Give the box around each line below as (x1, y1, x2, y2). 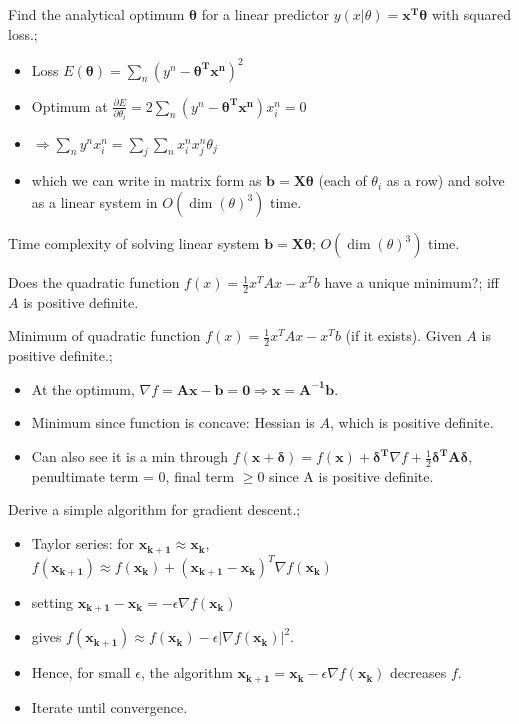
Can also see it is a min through (31, 446, 229, 467)
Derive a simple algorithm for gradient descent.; (8, 499, 301, 520)
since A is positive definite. (269, 465, 434, 486)
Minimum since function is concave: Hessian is (31, 412, 315, 433)
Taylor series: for (31, 533, 134, 554)
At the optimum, (31, 378, 135, 399)
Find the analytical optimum (8, 4, 185, 24)
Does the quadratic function (8, 272, 180, 293)
